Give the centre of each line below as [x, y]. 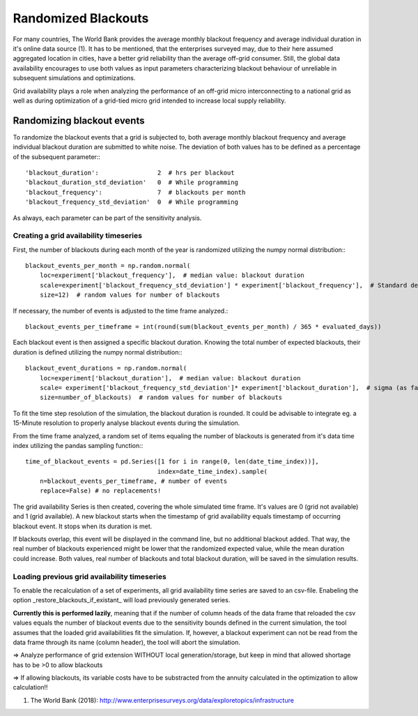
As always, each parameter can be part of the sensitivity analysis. [107, 218]
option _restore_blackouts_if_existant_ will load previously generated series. [122, 600]
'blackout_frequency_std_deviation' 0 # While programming [132, 202]
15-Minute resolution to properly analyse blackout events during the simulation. [126, 423]
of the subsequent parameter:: [57, 156]
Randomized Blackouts [81, 18]
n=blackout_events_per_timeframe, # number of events [133, 481]
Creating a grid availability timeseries [78, 236]
